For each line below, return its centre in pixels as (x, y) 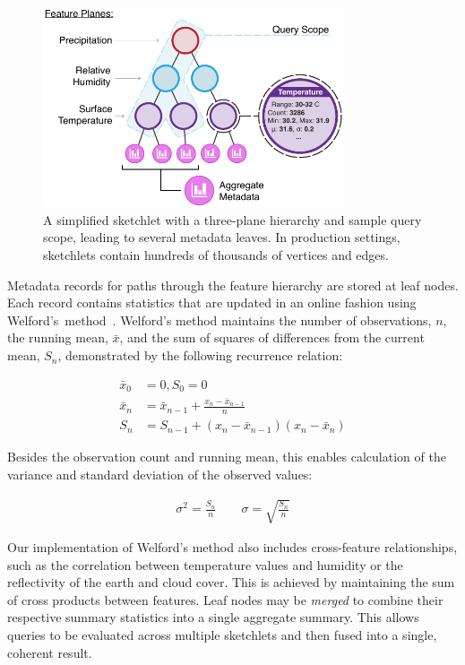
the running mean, (58, 337)
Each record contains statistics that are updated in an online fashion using (212, 302)
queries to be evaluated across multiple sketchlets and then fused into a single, (222, 635)
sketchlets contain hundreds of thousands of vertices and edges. (216, 255)
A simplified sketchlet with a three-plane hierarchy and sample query (232, 219)
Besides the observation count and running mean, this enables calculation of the (227, 457)
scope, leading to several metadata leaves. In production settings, (222, 237)
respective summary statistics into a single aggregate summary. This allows (213, 617)
